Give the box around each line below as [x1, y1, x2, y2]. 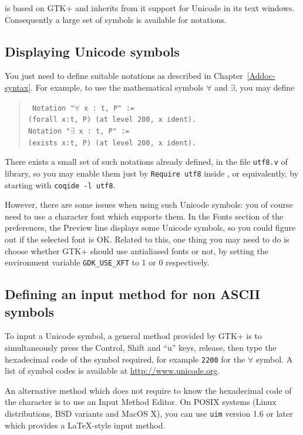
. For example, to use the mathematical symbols [31, 81, 204, 93]
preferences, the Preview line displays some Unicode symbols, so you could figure [5, 221, 296, 234]
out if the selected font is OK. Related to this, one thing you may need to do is [5, 233, 289, 245]
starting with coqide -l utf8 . [5, 178, 116, 191]
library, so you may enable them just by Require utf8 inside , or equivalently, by [5, 167, 299, 179]
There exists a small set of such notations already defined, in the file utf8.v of [5, 155, 288, 168]
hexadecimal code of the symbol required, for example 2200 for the [5, 353, 245, 365]
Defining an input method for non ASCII [5, 285, 260, 303]
